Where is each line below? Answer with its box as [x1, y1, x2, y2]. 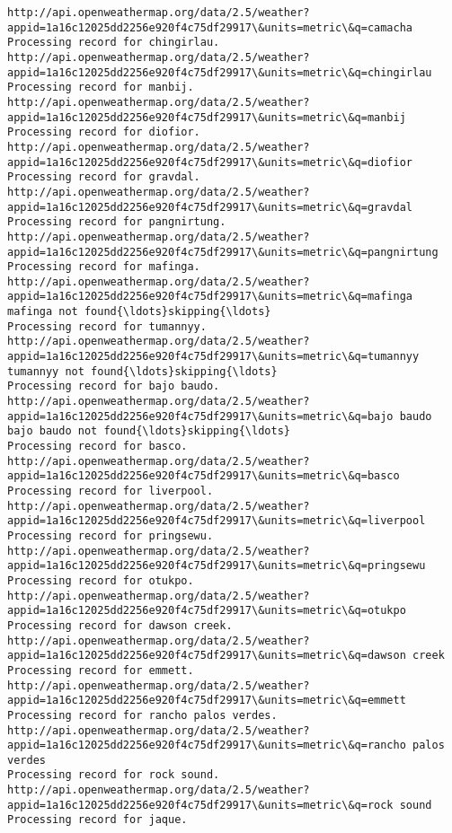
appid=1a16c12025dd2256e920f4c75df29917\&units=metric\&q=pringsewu [7, 559, 426, 573]
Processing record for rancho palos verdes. [7, 708, 278, 722]
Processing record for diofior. [7, 126, 200, 139]
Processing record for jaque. [7, 813, 188, 827]
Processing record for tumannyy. [7, 320, 207, 333]
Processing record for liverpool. [7, 485, 214, 497]
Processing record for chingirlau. [7, 36, 220, 49]
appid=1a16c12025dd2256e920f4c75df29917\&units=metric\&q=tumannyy [7, 350, 420, 364]
